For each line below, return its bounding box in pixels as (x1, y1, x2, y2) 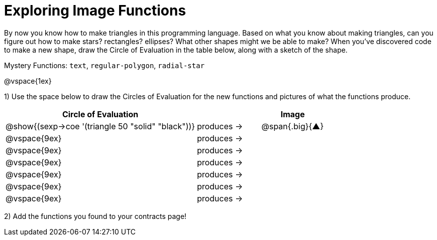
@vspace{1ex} (4, 76, 52, 85)
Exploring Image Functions (4, 2, 186, 19)
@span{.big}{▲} (261, 121, 324, 131)
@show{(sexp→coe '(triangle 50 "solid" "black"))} (6, 121, 195, 131)
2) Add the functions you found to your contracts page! (4, 211, 187, 220)
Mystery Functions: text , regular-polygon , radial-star (4, 61, 205, 70)
